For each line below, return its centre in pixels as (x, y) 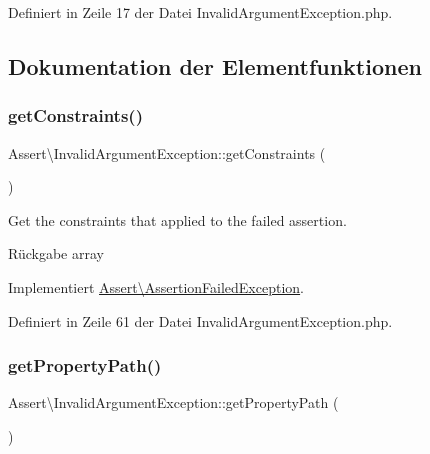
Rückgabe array (56, 253)
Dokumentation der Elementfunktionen (215, 65)
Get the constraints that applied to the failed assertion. (177, 219)
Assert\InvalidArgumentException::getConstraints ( (167, 152)
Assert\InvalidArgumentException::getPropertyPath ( (173, 402)
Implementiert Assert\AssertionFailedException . (156, 286)
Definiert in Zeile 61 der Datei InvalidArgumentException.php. (200, 320)
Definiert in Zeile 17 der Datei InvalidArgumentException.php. (200, 12)
